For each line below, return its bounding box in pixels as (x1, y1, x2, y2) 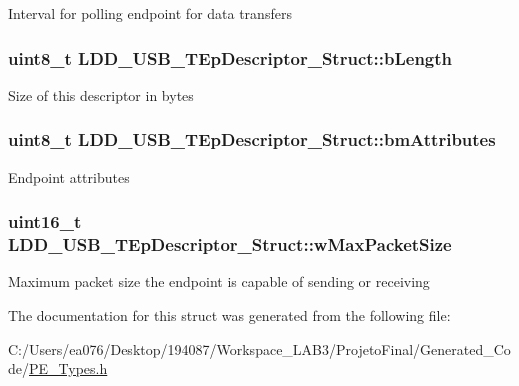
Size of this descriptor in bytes (8, 84, 194, 105)
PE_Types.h (29, 358, 108, 379)
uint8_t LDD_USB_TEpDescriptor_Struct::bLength (8, 45, 453, 70)
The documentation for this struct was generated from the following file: (8, 304, 451, 325)
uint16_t (8, 209, 82, 234)
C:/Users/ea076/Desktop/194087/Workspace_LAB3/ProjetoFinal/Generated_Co (8, 338, 511, 359)
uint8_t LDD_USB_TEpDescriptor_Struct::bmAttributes (8, 127, 496, 152)
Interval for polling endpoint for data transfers (8, 3, 292, 23)
